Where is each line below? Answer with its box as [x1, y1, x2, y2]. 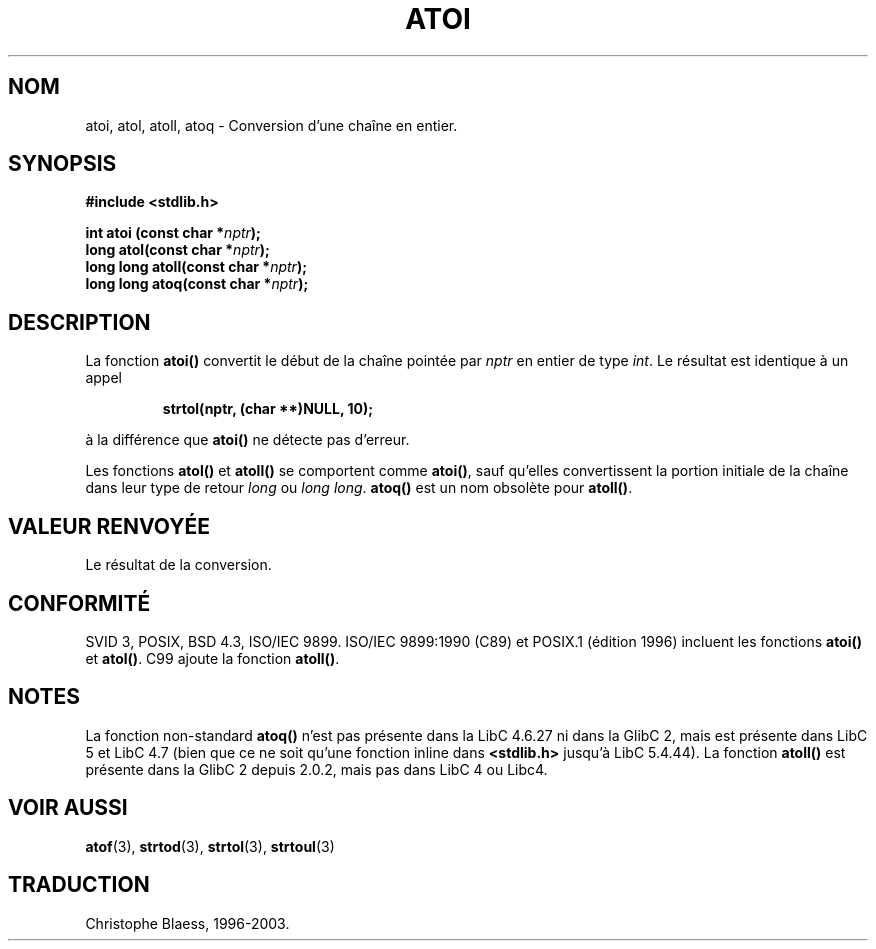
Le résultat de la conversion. [85, 556, 272, 574]
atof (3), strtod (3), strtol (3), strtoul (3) [85, 837, 335, 855]
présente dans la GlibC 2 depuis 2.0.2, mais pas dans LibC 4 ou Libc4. [85, 760, 548, 778]
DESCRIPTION [8, 309, 151, 335]
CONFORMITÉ [8, 590, 151, 616]
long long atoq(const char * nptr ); [85, 275, 309, 293]
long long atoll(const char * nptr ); [85, 258, 307, 276]
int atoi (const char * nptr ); [85, 224, 261, 242]
